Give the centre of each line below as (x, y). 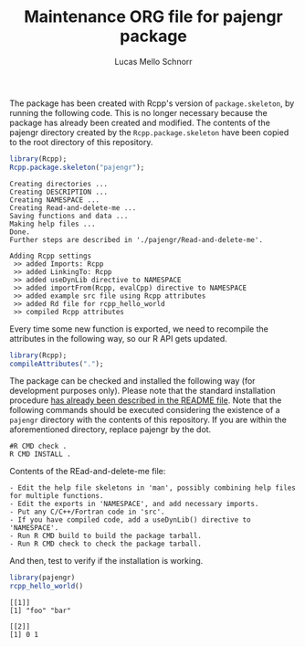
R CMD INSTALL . (40, 454)
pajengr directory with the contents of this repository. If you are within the (148, 420)
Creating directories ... (58, 184)
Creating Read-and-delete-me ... (73, 207)
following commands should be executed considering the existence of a (145, 410)
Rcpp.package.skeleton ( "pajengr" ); (77, 167)
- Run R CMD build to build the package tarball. (106, 536)
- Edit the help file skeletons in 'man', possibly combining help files (153, 488)
